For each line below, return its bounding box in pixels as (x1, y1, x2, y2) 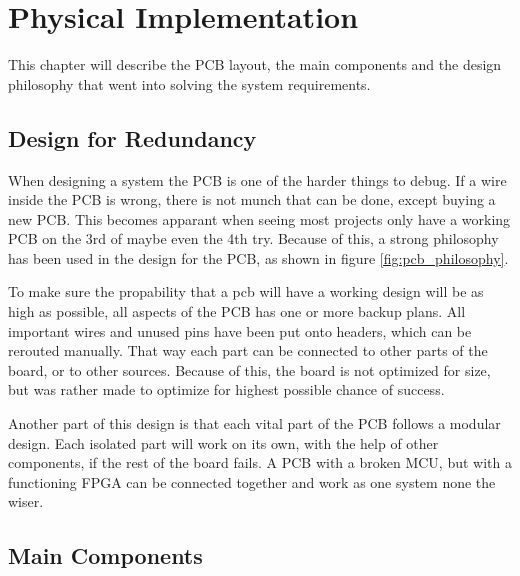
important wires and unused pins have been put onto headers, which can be (8, 320, 472, 341)
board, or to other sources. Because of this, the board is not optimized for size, (8, 359, 491, 380)
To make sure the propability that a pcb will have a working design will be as (8, 281, 484, 302)
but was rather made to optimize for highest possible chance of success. (8, 379, 445, 400)
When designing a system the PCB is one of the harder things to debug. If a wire (8, 169, 507, 190)
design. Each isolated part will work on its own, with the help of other (8, 432, 439, 453)
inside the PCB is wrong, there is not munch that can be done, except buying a (8, 189, 496, 210)
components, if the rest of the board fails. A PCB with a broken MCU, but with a (8, 452, 512, 473)
